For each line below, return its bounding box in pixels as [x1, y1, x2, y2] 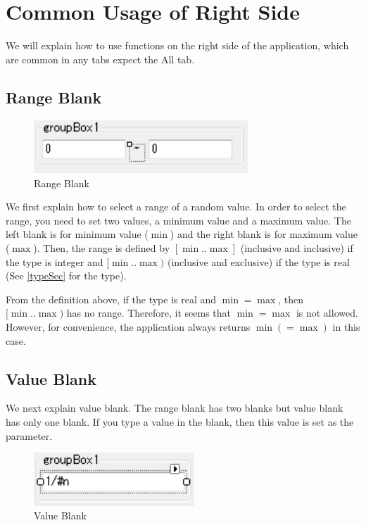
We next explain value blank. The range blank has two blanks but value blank [6, 400, 343, 415]
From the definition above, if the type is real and [6, 291, 217, 306]
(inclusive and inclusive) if [240, 241, 353, 255]
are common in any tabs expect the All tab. [6, 51, 195, 66]
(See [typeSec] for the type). [6, 268, 127, 283]
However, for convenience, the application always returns [6, 320, 251, 334]
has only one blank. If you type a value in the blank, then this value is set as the [6, 415, 354, 429]
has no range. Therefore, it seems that [66, 305, 232, 320]
